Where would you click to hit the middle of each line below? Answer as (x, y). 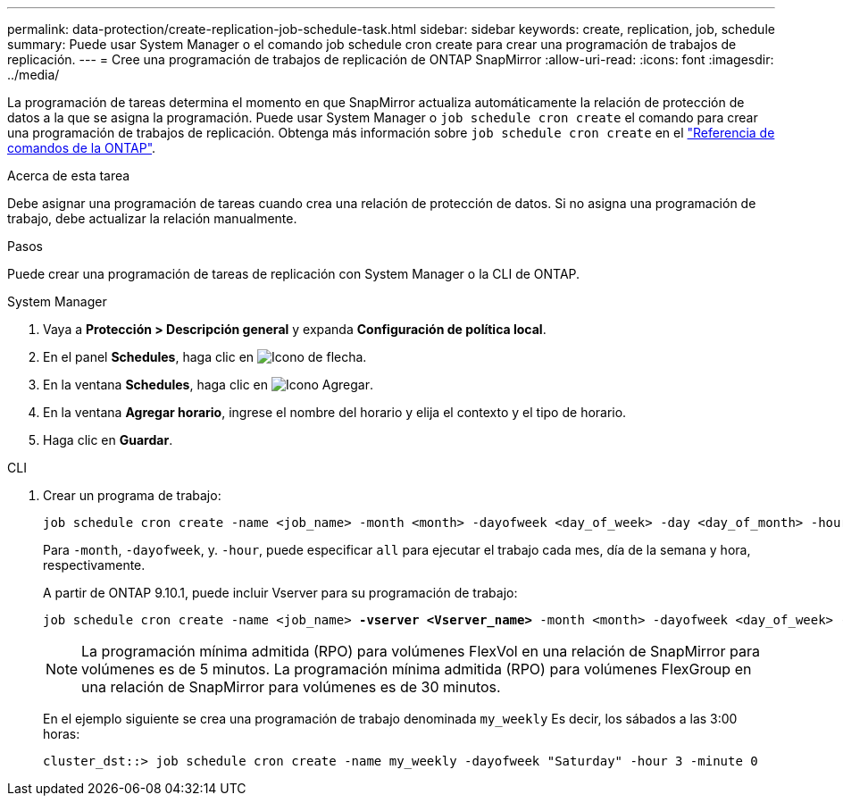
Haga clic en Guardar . (108, 440)
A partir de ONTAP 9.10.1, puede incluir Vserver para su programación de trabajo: (280, 593)
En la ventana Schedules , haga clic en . (208, 385)
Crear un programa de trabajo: (132, 495)
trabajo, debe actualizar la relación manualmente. (152, 218)
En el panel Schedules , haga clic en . (205, 357)
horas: (62, 734)
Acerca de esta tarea (69, 176)
